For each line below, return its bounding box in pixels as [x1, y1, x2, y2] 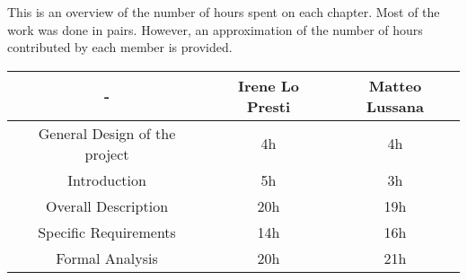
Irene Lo [237, 74, 300, 96]
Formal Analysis [56, 247, 158, 268]
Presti [246, 95, 291, 117]
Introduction [67, 169, 146, 190]
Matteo [368, 74, 422, 96]
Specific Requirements [38, 221, 176, 242]
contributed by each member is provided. [7, 38, 233, 57]
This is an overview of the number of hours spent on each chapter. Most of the [7, 3, 440, 21]
